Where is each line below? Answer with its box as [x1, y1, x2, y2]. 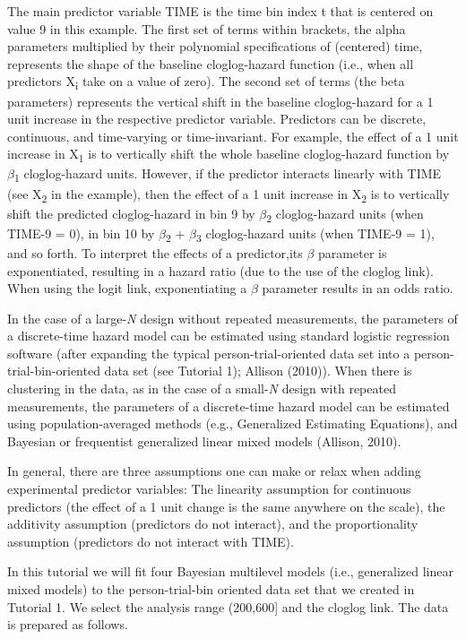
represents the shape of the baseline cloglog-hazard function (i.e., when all [7, 54, 414, 73]
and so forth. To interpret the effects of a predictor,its [7, 243, 303, 262]
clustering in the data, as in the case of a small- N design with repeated [7, 379, 396, 398]
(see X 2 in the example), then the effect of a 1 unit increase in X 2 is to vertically [7, 184, 450, 205]
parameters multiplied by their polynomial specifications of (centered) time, [7, 37, 423, 56]
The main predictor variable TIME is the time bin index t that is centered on [7, 2, 434, 20]
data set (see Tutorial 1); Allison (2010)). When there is [104, 361, 412, 380]
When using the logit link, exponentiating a [7, 279, 247, 298]
